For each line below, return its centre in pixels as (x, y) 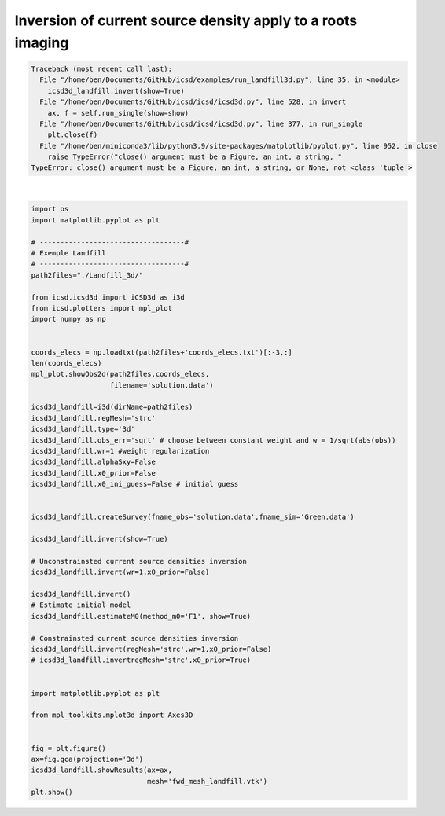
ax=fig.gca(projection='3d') (87, 759)
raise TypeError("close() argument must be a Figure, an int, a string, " (195, 157)
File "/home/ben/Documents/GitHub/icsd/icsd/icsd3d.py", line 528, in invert (193, 102)
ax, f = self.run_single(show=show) (118, 113)
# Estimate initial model (81, 605)
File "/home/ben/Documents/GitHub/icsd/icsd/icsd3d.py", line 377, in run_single (201, 123)
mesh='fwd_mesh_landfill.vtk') (207, 781)
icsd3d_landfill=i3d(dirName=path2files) (112, 407)
